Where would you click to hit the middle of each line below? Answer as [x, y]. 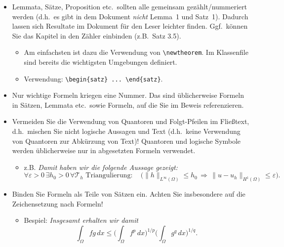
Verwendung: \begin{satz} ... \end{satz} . [93, 78]
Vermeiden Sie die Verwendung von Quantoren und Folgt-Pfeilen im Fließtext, [131, 121]
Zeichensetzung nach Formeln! [58, 203]
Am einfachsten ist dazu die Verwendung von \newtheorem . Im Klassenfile [136, 52]
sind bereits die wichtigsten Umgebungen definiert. [101, 62]
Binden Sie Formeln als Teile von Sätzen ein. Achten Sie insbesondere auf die [129, 194]
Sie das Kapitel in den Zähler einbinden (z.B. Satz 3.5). [97, 35]
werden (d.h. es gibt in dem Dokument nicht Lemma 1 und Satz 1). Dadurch [130, 16]
